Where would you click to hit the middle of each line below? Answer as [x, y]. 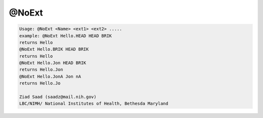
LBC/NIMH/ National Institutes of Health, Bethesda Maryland [94, 104]
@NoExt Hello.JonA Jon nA [50, 76]
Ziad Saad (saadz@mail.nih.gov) [58, 97]
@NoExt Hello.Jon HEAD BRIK [53, 63]
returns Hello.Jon [41, 70]
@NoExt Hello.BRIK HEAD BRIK [54, 49]
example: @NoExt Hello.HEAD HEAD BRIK [66, 36]
